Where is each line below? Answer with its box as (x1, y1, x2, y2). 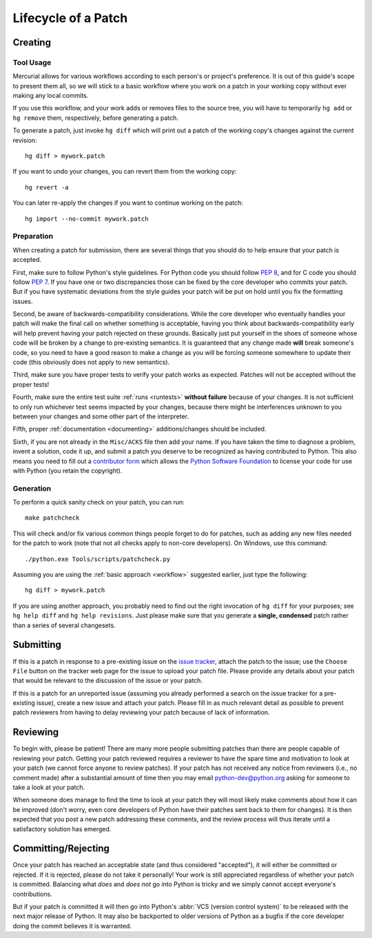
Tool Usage (12, 57, 52, 67)
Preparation (12, 232, 54, 241)
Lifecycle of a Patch (12, 10, 128, 26)
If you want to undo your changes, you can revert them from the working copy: (12, 167, 237, 176)
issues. (12, 297, 34, 305)
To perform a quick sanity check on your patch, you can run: (12, 498, 185, 507)
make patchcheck (25, 514, 80, 522)
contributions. (12, 890, 52, 898)
